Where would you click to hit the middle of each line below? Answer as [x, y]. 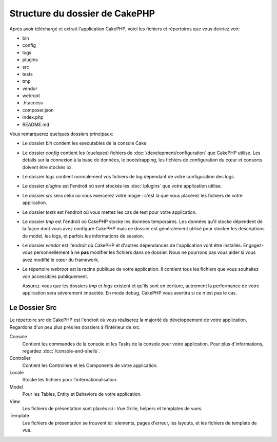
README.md [36, 124]
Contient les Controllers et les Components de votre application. [90, 365]
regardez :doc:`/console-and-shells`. [61, 351]
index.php [33, 117]
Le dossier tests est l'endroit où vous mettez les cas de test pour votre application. [110, 212]
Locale [17, 373]
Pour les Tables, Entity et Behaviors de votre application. [82, 394]
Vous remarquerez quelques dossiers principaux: [62, 134]
